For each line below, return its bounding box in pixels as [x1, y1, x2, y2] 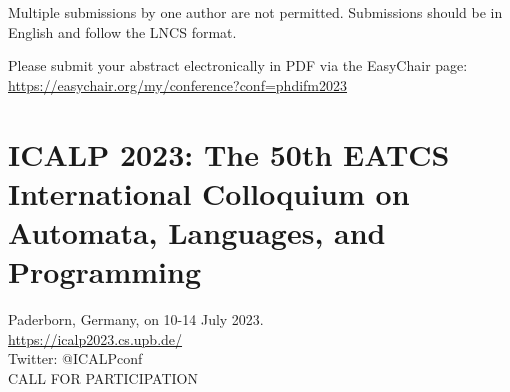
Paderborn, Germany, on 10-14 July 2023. [8, 309, 264, 330]
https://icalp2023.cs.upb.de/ [8, 328, 183, 349]
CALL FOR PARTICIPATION [8, 367, 198, 388]
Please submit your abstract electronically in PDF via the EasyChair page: [8, 55, 468, 76]
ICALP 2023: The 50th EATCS [8, 133, 450, 174]
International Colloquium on [8, 172, 410, 213]
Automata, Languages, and [8, 211, 386, 252]
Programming [8, 251, 201, 292]
